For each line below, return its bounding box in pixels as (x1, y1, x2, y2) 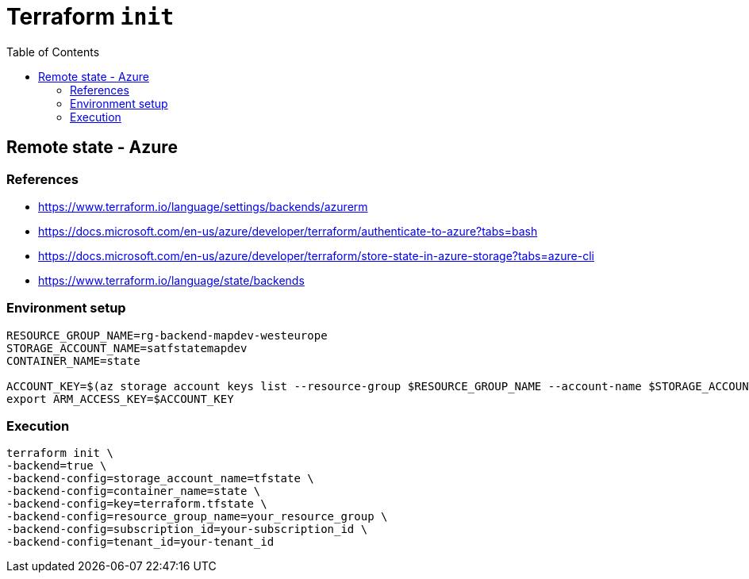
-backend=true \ (6, 459, 107, 473)
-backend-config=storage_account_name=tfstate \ (6, 472, 314, 485)
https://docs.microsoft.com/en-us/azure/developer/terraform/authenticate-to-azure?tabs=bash (38, 224, 538, 238)
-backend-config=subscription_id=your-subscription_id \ (6, 523, 368, 536)
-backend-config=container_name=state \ (6, 485, 261, 498)
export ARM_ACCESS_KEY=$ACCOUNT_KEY (6, 392, 234, 405)
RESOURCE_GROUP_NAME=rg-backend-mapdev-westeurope (6, 328, 328, 342)
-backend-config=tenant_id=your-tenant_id (6, 535, 275, 549)
